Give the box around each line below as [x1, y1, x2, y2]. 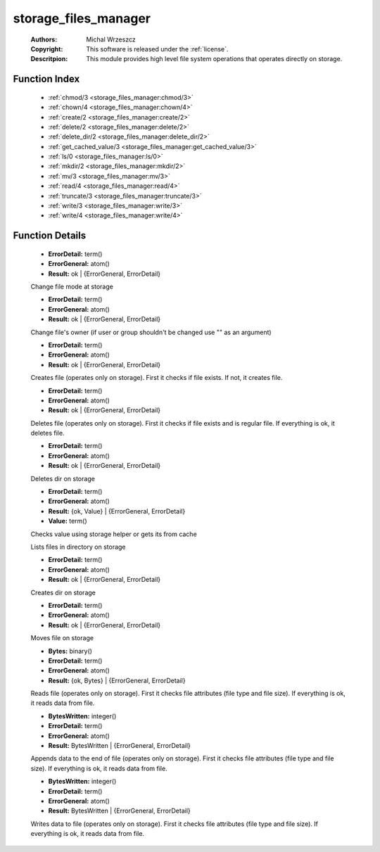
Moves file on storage [30, 634, 94, 642]
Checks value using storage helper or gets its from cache [30, 530, 197, 538]
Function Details [13, 229, 87, 242]
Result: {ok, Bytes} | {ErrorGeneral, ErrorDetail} [48, 676, 186, 685]
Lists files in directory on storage [30, 542, 126, 551]
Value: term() [48, 517, 87, 526]
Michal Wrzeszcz [86, 35, 137, 44]
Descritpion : [30, 55, 68, 63]
